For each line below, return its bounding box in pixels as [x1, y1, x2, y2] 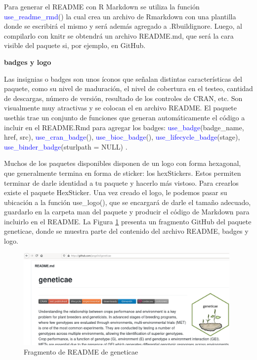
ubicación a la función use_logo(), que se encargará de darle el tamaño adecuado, [4, 197, 251, 207]
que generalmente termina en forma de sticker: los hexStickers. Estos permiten [4, 167, 241, 178]
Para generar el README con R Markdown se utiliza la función [4, 1, 200, 11]
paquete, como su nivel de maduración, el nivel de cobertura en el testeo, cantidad [4, 83, 253, 94]
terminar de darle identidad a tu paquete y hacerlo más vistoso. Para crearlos [4, 177, 239, 188]
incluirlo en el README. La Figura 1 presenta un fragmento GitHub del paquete [4, 216, 252, 226]
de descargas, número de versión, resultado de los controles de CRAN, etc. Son [4, 93, 243, 103]
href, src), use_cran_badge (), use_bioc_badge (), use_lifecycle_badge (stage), [4, 132, 240, 142]
